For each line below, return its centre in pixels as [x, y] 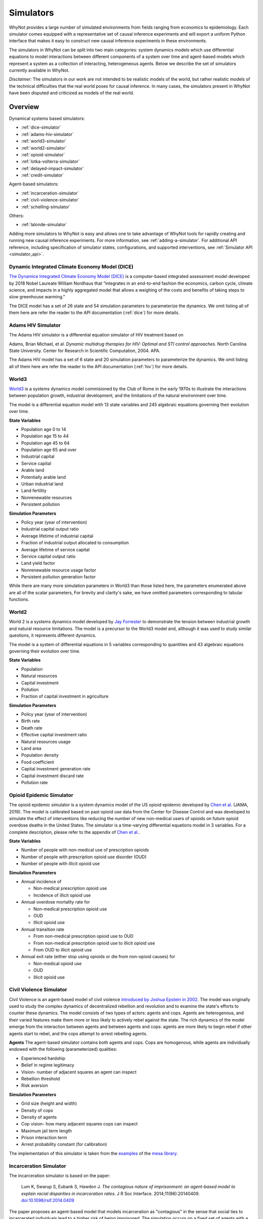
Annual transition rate [43, 929]
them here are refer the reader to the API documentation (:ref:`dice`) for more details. [94, 313]
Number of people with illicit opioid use [60, 864]
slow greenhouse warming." [37, 297]
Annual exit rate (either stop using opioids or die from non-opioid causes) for [98, 957]
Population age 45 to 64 [46, 443]
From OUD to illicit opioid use [63, 950]
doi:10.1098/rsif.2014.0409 [48, 1200]
